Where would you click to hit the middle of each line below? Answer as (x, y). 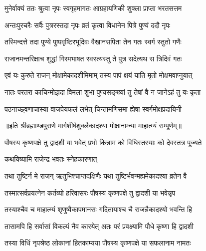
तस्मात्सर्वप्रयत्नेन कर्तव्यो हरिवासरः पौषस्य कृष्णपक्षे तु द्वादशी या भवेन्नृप (90, 192)
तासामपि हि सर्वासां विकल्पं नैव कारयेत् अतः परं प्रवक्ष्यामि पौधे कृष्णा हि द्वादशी (99, 226)
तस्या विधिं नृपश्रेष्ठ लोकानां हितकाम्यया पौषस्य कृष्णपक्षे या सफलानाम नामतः (98, 243)
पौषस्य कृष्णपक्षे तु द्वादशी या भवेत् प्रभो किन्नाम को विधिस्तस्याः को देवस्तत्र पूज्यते (103, 142)
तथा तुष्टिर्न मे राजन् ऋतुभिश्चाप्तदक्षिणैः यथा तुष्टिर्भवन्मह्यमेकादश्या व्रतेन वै (96, 175)
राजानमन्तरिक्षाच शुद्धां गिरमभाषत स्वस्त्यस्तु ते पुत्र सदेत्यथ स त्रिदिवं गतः (93, 58)
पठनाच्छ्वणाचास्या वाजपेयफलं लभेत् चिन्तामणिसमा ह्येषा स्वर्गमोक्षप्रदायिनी (93, 109)
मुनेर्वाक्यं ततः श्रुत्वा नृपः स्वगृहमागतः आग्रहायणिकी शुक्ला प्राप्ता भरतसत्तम (93, 8)
